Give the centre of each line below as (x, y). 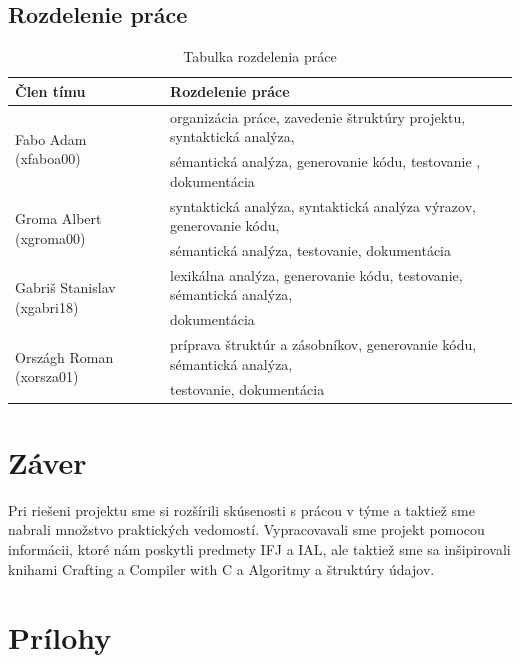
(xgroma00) (50, 237)
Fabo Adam (51, 138)
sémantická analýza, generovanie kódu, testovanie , (325, 161)
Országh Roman (64, 356)
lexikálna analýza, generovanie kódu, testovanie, (316, 274)
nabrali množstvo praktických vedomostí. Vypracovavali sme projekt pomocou (246, 529)
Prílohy (60, 637)
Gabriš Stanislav (65, 287)
